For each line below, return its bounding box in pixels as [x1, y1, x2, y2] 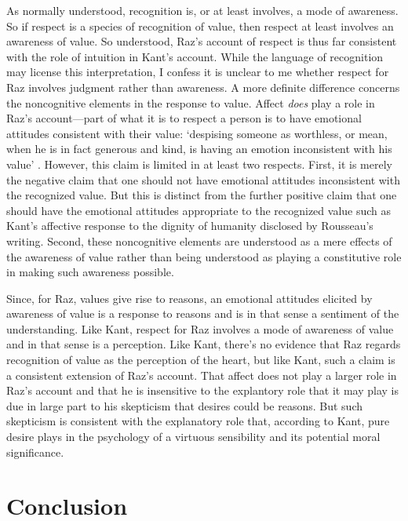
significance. [6, 443, 64, 460]
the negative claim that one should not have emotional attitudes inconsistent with [6, 171, 400, 188]
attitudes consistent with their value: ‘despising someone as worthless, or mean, [6, 125, 388, 141]
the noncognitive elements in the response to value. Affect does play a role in [6, 94, 375, 111]
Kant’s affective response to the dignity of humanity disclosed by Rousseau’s [6, 217, 373, 234]
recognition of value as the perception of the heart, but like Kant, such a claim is [6, 352, 395, 368]
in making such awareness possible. [6, 264, 174, 280]
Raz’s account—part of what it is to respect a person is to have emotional [6, 110, 362, 126]
